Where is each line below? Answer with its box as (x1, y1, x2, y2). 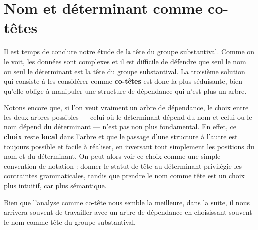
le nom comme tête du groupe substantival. (4, 216, 136, 227)
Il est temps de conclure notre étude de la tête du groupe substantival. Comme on (4, 46, 255, 57)
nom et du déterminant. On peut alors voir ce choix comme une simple (4, 151, 221, 161)
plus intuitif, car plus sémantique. (4, 180, 107, 191)
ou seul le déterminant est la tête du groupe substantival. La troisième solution (4, 66, 245, 76)
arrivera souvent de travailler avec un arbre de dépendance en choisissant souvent (4, 207, 252, 217)
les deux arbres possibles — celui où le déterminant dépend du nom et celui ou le (4, 112, 252, 122)
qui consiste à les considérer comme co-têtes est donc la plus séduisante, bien (4, 76, 242, 86)
